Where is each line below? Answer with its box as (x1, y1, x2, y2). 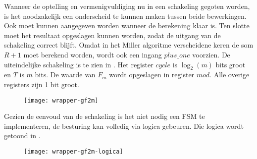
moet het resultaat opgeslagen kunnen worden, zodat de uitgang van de (4, 30, 221, 40)
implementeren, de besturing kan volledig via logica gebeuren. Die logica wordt (4, 120, 244, 131)
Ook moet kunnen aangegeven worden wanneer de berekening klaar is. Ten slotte (4, 20, 250, 31)
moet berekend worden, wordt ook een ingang (23, 49, 162, 59)
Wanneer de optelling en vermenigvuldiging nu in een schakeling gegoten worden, (4, 1, 250, 11)
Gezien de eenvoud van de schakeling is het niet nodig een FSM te (4, 111, 205, 121)
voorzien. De (192, 49, 230, 59)
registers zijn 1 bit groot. (4, 79, 79, 89)
